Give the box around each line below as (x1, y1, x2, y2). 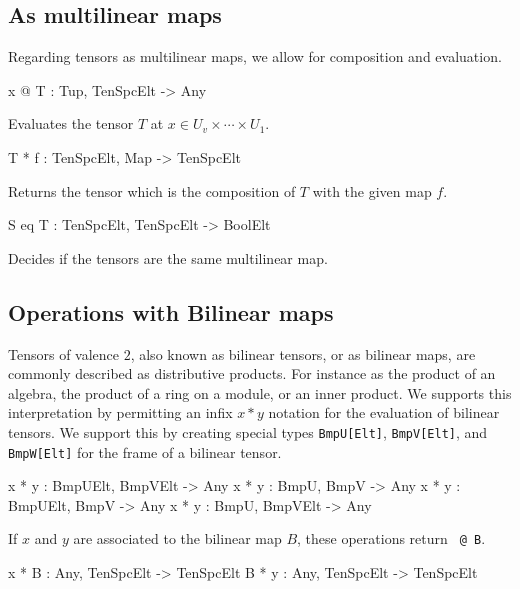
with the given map (312, 180, 432, 201)
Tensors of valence (8, 343, 120, 364)
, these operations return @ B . (297, 528, 486, 549)
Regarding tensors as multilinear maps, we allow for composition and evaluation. (8, 46, 502, 67)
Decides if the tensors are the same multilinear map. (8, 247, 328, 268)
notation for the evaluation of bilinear (268, 402, 500, 423)
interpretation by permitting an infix (8, 402, 233, 423)
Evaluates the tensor (8, 113, 134, 134)
